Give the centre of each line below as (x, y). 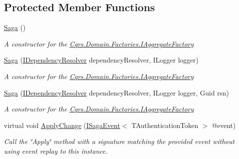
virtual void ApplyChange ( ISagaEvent (62, 125)
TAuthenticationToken (165, 125)
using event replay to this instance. (56, 151)
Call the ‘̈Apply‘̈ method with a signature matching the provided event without (119, 141)
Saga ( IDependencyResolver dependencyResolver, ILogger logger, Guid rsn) (117, 92)
